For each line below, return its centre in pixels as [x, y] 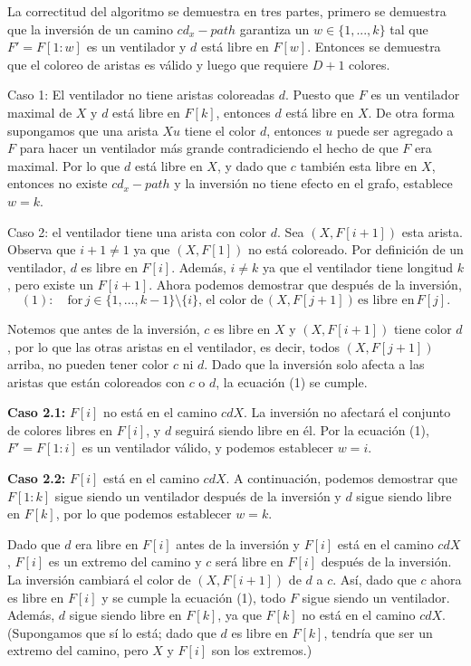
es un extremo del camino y [125, 561]
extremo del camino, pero [78, 650]
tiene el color [220, 130]
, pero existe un [51, 285]
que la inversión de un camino [90, 29]
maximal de [40, 112]
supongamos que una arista [83, 130]
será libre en [250, 561]
